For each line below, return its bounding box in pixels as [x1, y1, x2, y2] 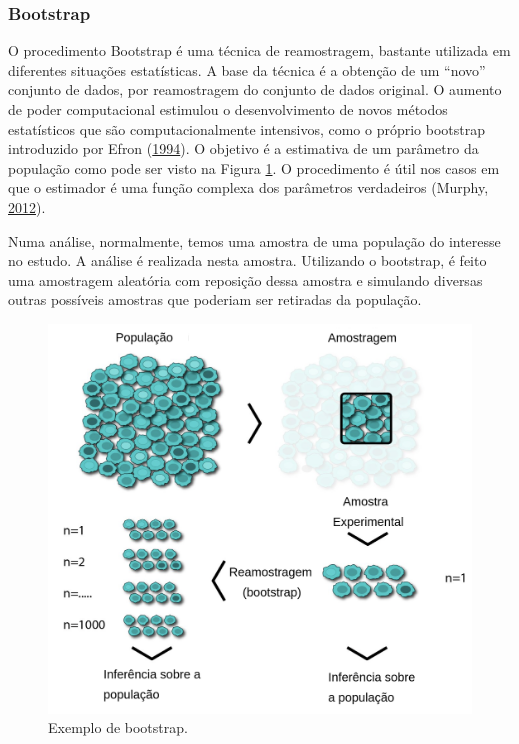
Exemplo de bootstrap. [48, 717, 188, 738]
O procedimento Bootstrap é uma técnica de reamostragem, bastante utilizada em [8, 40, 511, 61]
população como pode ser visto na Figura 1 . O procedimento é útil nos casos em [8, 157, 500, 178]
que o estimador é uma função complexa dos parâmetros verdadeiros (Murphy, [8, 177, 489, 198]
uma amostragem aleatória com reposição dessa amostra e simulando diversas [8, 269, 483, 290]
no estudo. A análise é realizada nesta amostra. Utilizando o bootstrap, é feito [8, 250, 487, 271]
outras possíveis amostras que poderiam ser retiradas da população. [8, 289, 422, 310]
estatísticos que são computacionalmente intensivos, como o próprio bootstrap [8, 118, 486, 139]
